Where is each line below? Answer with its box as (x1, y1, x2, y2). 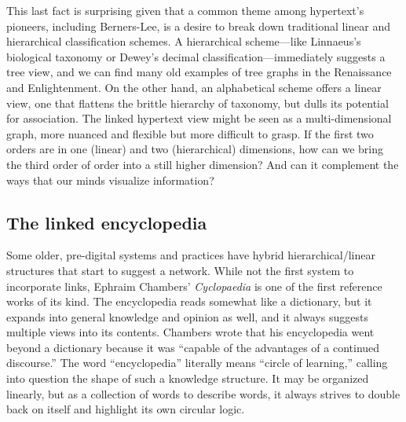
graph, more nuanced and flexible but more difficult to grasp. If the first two (6, 125, 374, 141)
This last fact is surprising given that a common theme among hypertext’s (6, 2, 364, 18)
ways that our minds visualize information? (6, 171, 214, 188)
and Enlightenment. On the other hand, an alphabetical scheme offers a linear (6, 79, 382, 95)
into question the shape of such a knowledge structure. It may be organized (6, 370, 369, 387)
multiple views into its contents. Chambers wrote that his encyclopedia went (6, 324, 375, 340)
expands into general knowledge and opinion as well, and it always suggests (6, 308, 368, 325)
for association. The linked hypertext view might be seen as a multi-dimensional (6, 110, 392, 127)
